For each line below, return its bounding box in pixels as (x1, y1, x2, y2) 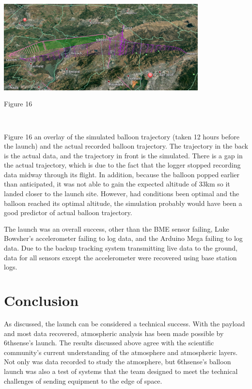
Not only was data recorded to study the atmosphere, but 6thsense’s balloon (4, 356, 231, 367)
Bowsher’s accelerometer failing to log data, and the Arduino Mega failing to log (4, 233, 243, 243)
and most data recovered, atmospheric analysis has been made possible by (4, 328, 224, 338)
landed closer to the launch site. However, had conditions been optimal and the (4, 188, 239, 199)
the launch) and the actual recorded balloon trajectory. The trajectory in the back (4, 141, 248, 151)
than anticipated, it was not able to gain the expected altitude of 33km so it (4, 179, 230, 189)
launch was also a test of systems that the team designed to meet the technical (4, 366, 238, 376)
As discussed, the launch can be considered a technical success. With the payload (4, 318, 245, 328)
